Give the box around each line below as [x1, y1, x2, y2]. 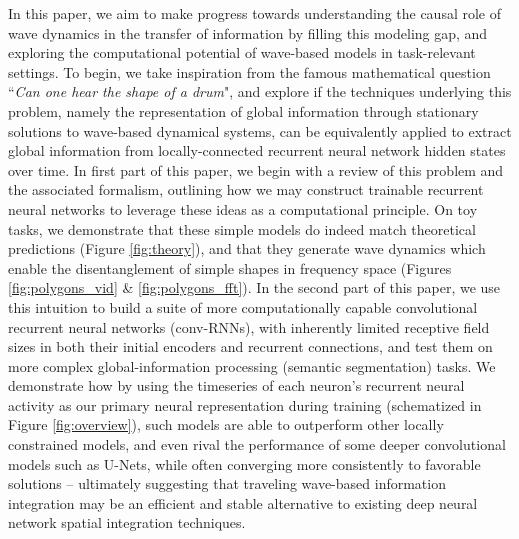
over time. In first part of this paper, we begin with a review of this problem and [8, 159, 504, 180]
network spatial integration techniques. [8, 512, 246, 533]
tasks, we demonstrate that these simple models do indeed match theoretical [8, 218, 476, 239]
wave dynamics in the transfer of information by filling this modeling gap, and [8, 22, 488, 43]
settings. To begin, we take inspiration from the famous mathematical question [8, 61, 491, 82]
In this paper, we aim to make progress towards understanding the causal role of [8, 3, 502, 23]
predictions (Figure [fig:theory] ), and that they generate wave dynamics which [8, 238, 486, 259]
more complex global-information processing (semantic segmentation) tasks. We [8, 355, 496, 376]
